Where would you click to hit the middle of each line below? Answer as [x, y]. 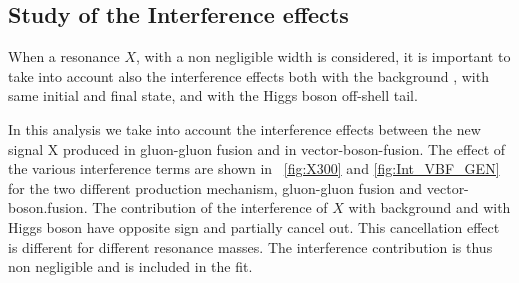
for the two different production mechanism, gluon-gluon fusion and [215, 187]
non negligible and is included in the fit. [130, 266]
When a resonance [64, 56]
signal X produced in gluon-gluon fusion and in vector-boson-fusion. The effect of [257, 148]
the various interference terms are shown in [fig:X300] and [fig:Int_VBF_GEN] [254, 168]
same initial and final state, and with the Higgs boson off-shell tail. [213, 95]
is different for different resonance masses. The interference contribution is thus [250, 246]
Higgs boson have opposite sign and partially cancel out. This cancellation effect [254, 226]
